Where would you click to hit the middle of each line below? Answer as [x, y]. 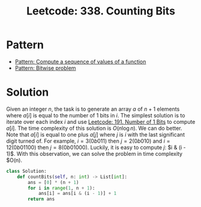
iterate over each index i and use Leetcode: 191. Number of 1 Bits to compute [101, 122]
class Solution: [26, 171]
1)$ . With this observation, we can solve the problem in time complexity [94, 153]
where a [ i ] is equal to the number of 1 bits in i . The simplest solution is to [96, 115]
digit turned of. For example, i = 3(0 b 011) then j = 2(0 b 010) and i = [88, 141]
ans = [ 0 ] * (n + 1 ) [53, 182]
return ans [41, 199]
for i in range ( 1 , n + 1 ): [61, 188]
